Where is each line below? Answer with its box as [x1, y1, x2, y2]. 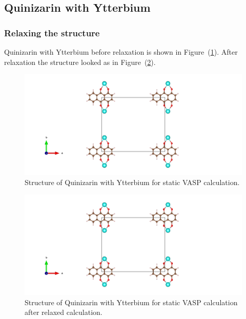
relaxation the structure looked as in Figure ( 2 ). [4, 56, 156, 67]
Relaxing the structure [4, 26, 100, 39]
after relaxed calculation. [25, 307, 102, 317]
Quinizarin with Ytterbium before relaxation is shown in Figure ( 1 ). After [4, 47, 238, 57]
